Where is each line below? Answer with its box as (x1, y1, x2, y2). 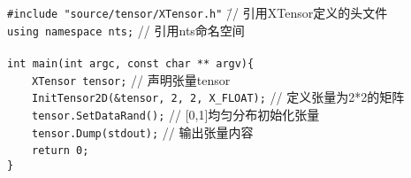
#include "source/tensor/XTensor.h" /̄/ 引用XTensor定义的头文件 (7, 4, 388, 21)
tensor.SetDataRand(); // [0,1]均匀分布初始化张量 (32, 104, 320, 123)
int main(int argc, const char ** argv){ (7, 57, 255, 70)
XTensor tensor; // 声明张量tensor (32, 70, 231, 89)
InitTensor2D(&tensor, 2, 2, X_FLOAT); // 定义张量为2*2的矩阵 (32, 88, 405, 106)
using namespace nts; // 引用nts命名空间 (7, 20, 245, 39)
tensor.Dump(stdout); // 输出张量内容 (32, 122, 254, 141)
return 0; (32, 144, 89, 158)
